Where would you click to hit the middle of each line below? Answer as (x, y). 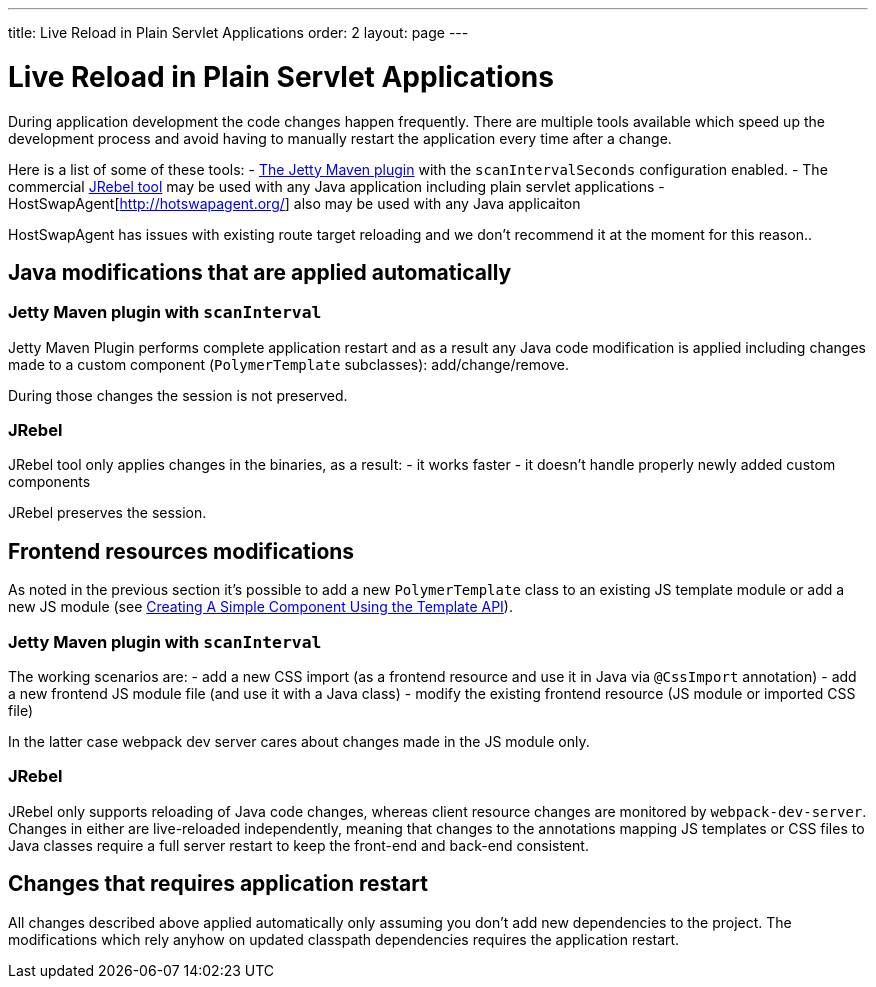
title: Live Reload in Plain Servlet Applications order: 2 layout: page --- (238, 32)
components (49, 482)
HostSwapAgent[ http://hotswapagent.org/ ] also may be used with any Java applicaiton (294, 203)
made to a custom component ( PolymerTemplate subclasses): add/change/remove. (288, 364)
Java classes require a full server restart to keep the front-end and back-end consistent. (298, 845)
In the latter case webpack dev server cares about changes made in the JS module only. (299, 742)
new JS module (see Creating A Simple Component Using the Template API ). (260, 607)
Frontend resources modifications (181, 551)
